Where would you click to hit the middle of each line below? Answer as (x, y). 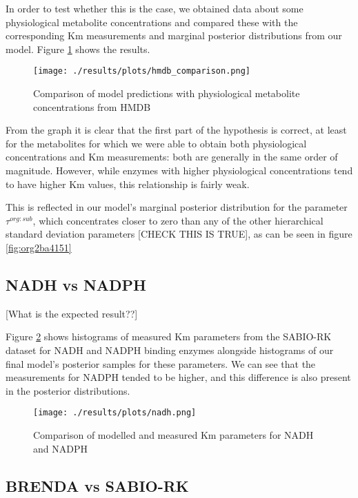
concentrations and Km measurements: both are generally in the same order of (172, 157)
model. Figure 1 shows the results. (78, 49)
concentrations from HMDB (92, 106)
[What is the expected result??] (72, 313)
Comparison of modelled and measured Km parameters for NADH (173, 434)
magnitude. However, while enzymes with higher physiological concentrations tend (179, 170)
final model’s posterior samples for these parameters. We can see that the (161, 363)
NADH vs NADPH (76, 284)
